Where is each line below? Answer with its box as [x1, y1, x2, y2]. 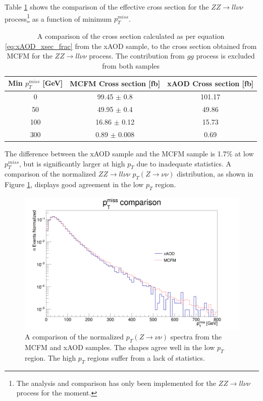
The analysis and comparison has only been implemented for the [16, 377, 216, 388]
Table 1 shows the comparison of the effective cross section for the [5, 2, 209, 12]
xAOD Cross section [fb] [167, 78, 254, 89]
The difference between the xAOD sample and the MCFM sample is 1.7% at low [5, 148, 254, 159]
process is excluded [196, 50, 255, 61]
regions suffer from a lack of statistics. [87, 352, 205, 363]
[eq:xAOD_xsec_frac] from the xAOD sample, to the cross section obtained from [5, 40, 257, 51]
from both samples [102, 60, 160, 71]
